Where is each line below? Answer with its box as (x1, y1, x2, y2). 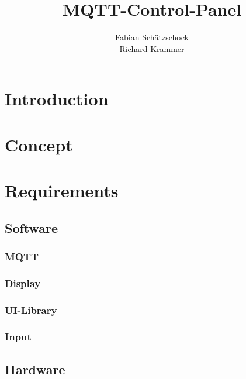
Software (5, 218, 58, 236)
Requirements (5, 178, 119, 202)
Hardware (5, 360, 65, 378)
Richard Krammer (119, 42, 185, 54)
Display (5, 275, 41, 290)
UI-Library (5, 302, 57, 317)
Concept (5, 132, 73, 156)
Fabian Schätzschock (115, 31, 189, 43)
